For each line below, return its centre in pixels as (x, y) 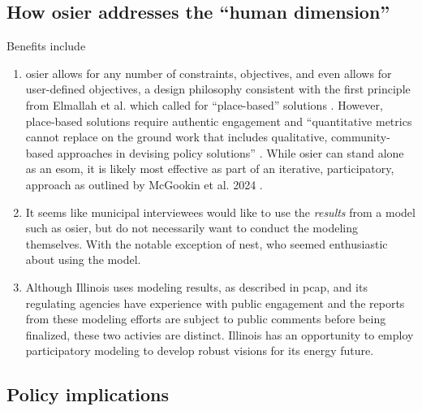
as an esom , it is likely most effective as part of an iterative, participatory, (210, 169)
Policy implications (88, 394)
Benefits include (46, 46)
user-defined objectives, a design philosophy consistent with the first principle (218, 89)
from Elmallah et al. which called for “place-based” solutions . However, (204, 104)
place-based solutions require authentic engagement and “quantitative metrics (219, 121)
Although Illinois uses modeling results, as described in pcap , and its (196, 286)
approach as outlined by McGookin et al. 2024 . (144, 184)
